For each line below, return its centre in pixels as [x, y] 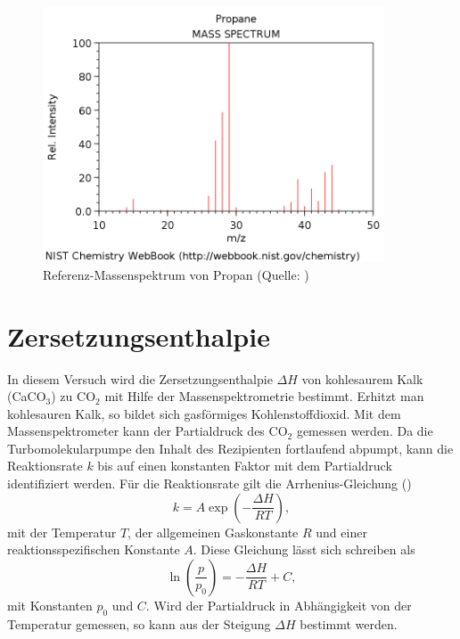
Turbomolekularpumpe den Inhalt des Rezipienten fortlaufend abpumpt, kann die [230, 448]
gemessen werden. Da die [365, 431]
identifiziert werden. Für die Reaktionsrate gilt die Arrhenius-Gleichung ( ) [209, 483]
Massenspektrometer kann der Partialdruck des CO [148, 431]
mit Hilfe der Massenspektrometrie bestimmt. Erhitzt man [264, 396]
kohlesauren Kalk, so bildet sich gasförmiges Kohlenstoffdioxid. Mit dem [204, 413]
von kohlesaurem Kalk [362, 378]
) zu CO [74, 396]
